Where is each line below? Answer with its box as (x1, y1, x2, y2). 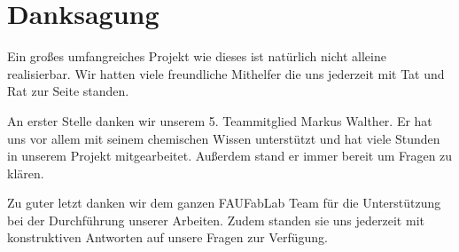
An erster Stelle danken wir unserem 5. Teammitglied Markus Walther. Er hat (7, 111, 432, 130)
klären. (7, 163, 44, 182)
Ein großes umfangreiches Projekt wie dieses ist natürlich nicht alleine (7, 47, 386, 66)
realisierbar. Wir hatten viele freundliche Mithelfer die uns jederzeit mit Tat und (7, 64, 445, 83)
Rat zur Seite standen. (7, 82, 129, 100)
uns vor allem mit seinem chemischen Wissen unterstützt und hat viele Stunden (7, 129, 440, 147)
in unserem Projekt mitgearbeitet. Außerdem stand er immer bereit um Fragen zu (7, 146, 453, 165)
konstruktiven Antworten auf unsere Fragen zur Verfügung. (7, 228, 328, 247)
